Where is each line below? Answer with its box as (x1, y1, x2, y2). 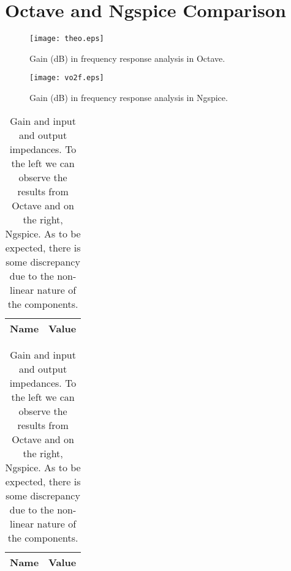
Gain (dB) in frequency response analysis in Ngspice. (29, 91, 228, 104)
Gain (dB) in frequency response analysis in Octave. (29, 51, 225, 64)
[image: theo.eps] (29, 34, 104, 43)
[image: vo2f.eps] (29, 73, 104, 83)
